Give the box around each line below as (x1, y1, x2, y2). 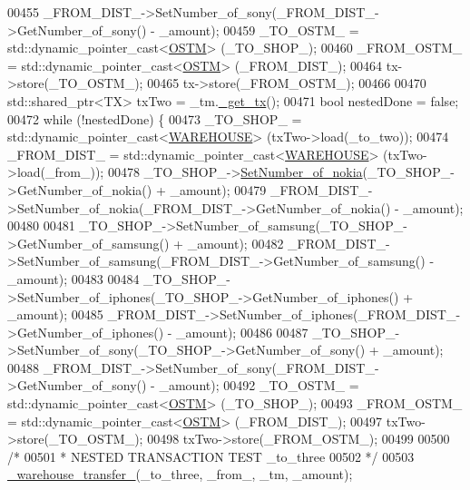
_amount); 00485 (7, 305, 103, 324)
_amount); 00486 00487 (176, 322, 308, 341)
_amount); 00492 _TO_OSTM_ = (159, 376, 359, 395)
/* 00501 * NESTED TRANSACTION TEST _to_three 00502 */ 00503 (7, 446, 415, 465)
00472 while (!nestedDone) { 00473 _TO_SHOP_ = (7, 109, 302, 128)
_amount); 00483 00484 (7, 269, 140, 288)
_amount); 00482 (187, 233, 284, 252)
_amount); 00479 (170, 180, 267, 199)
